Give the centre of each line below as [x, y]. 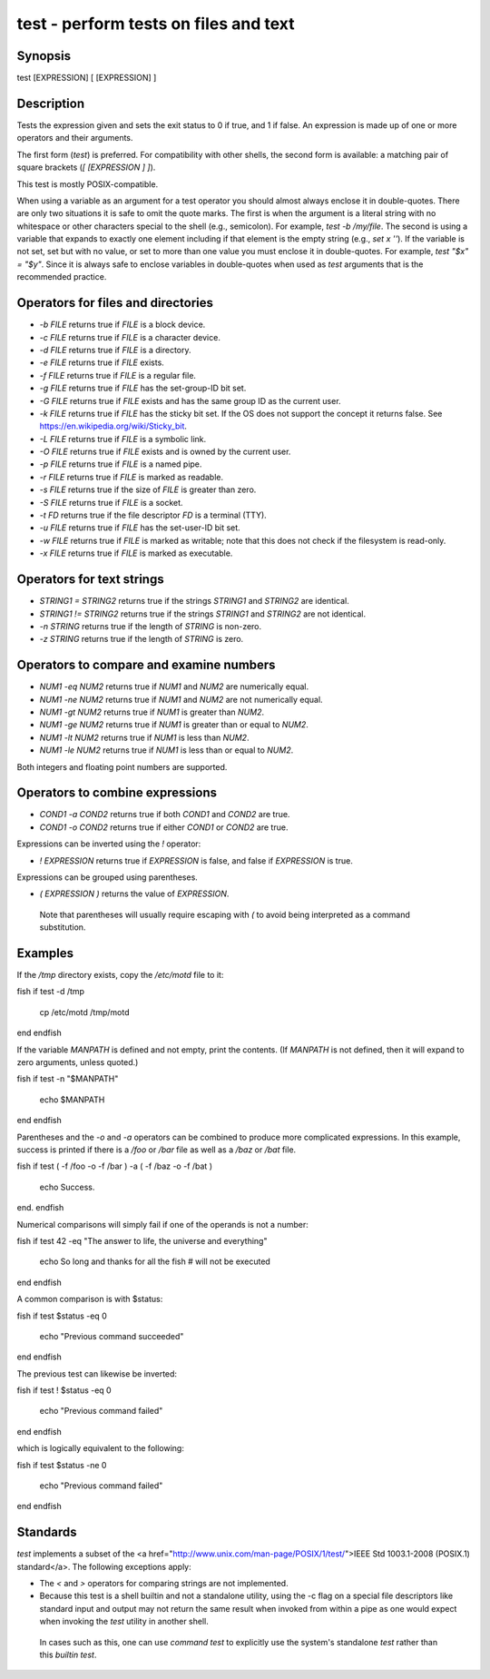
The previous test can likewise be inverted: [97, 1373]
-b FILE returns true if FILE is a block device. [122, 325]
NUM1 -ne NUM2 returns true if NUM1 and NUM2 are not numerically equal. [181, 699]
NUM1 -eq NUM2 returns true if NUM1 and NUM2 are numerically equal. [174, 686]
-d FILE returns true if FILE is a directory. [115, 350]
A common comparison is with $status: [90, 1299]
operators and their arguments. [75, 138]
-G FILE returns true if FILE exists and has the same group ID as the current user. [190, 400]
